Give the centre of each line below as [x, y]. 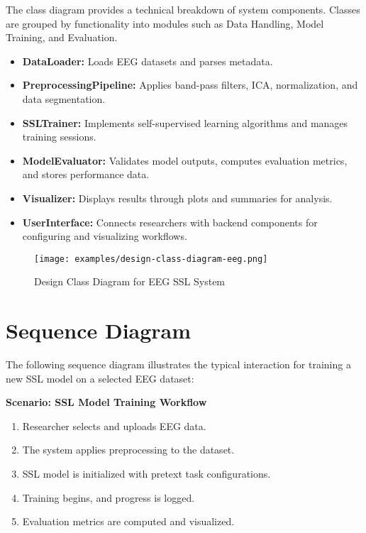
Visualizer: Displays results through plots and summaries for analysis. [177, 198]
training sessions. [59, 137]
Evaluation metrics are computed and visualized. [128, 521]
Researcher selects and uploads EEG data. [114, 425]
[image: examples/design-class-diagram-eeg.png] [151, 259]
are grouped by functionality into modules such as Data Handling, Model [165, 23]
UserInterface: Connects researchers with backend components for [170, 222]
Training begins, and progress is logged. [109, 497]
